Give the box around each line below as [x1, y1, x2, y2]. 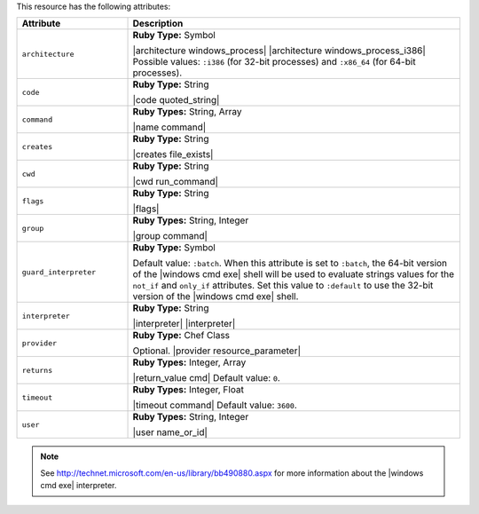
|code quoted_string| [132, 94, 220, 107]
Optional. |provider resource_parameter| [132, 344, 302, 357]
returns [21, 365, 53, 375]
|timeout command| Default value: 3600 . [132, 399, 297, 412]
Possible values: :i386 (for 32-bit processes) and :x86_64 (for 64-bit [132, 56, 416, 68]
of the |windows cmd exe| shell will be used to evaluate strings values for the [132, 268, 455, 281]
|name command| [132, 121, 207, 133]
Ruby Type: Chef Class [132, 329, 231, 342]
